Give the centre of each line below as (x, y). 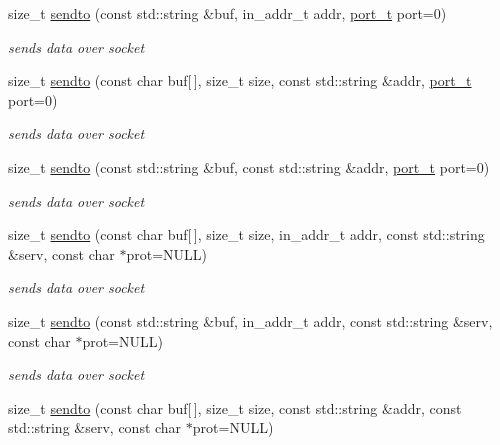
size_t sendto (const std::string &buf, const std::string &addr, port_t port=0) (249, 166)
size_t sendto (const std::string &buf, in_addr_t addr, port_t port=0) (227, 13)
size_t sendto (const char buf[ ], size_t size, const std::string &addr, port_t (240, 80)
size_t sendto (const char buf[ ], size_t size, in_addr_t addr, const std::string (246, 234)
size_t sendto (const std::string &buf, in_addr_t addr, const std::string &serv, (250, 320)
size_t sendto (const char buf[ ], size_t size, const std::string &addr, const (235, 407)
